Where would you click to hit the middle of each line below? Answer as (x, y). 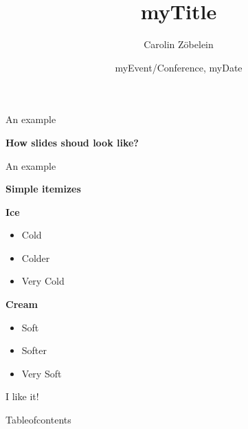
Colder (36, 257)
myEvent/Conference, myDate (179, 67)
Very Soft (42, 373)
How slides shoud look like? (72, 142)
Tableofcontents (38, 420)
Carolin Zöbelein (179, 44)
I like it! (22, 396)
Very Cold (43, 281)
